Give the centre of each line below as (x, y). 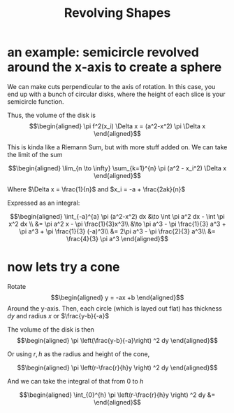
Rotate (17, 286)
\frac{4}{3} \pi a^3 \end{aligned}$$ (117, 238)
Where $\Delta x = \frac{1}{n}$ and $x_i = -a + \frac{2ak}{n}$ (96, 189)
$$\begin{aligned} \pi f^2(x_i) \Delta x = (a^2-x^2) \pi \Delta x (117, 126)
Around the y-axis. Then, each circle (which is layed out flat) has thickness (115, 308)
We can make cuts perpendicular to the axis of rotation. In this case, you (111, 86)
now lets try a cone (64, 267)
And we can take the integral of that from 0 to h (75, 381)
